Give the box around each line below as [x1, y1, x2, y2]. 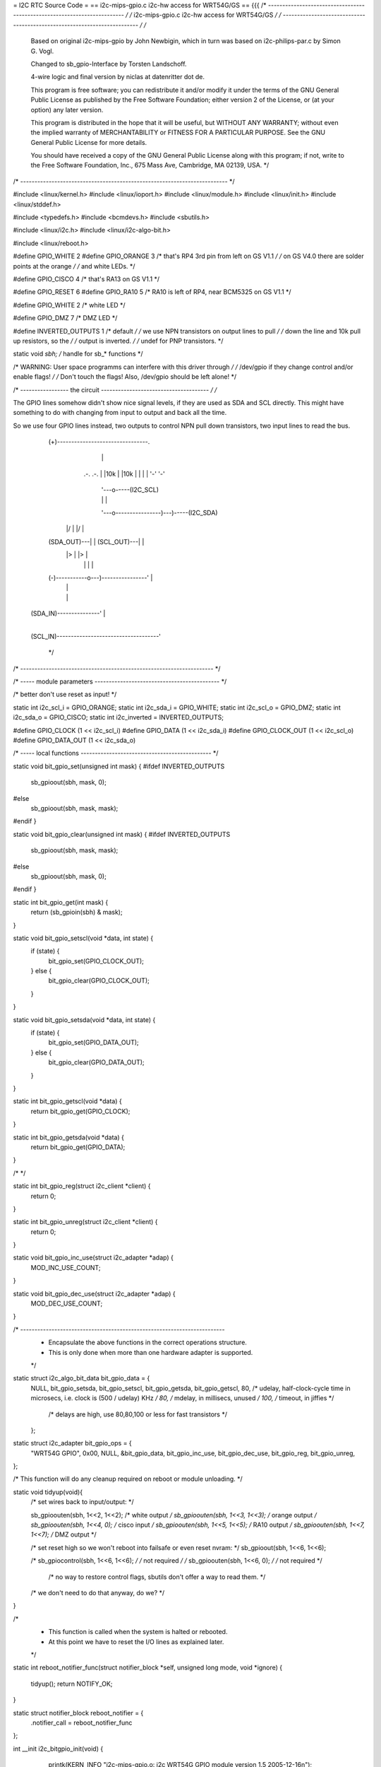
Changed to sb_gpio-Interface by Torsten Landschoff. [30, 59, 187, 68]
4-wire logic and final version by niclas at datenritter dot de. [30, 73, 205, 81]
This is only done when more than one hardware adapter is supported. [48, 1348, 253, 1356]
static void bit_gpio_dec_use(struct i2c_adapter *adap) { [13, 1289, 176, 1298]
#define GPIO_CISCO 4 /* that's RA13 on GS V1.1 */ [13, 274, 160, 283]
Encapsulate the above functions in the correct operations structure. [48, 1338, 247, 1346]
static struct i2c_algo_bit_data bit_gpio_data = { [13, 1374, 150, 1383]
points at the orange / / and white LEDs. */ [13, 262, 135, 270]
